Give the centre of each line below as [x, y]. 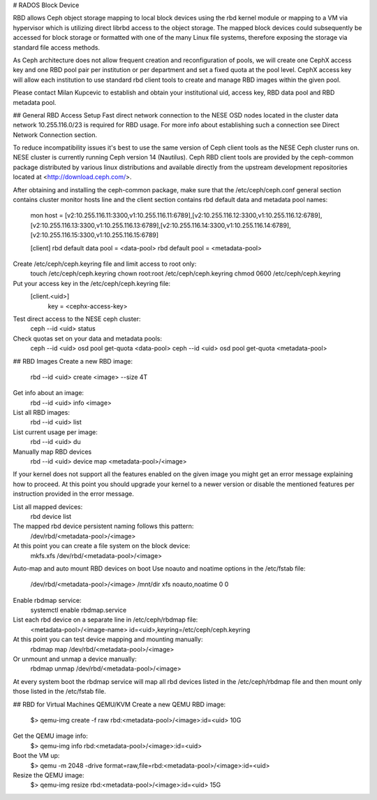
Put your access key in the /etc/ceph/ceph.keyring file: [92, 283]
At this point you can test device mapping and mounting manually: [108, 639]
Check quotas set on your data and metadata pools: [88, 338]
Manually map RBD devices [52, 452]
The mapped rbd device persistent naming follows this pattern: [103, 526]
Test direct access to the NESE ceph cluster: [77, 319]
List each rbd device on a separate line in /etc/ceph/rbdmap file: [105, 620]
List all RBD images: [41, 413]
